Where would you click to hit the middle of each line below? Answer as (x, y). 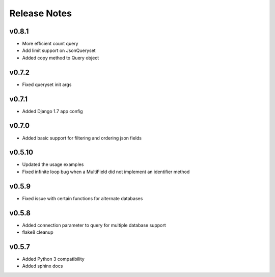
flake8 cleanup (38, 232)
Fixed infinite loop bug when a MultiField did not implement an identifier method (106, 172)
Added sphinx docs (43, 266)
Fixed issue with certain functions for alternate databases (82, 198)
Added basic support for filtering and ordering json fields (82, 138)
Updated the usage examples (53, 164)
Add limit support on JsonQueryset (59, 50)
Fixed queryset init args (47, 85)
